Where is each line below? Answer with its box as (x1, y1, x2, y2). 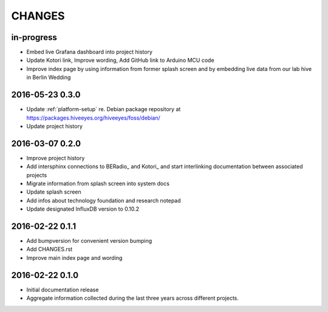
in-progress (11, 32, 58, 42)
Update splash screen (26, 188, 81, 195)
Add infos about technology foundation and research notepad (26, 197, 182, 204)
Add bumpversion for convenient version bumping (26, 237, 152, 245)
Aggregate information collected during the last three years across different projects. (26, 294, 239, 302)
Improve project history (26, 154, 85, 161)
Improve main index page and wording (26, 254, 123, 261)
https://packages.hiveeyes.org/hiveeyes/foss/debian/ (26, 114, 160, 121)
